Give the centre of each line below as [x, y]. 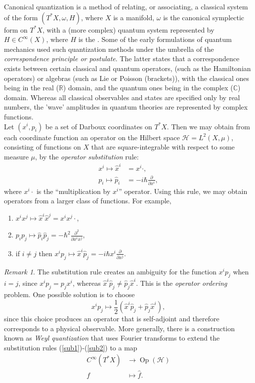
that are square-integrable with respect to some [163, 147]
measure [16, 156]
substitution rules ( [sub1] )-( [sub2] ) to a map [71, 347]
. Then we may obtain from [208, 126]
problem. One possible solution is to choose [69, 294]
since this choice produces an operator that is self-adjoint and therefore [112, 319]
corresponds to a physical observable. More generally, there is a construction [120, 328]
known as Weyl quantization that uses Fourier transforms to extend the [112, 338]
